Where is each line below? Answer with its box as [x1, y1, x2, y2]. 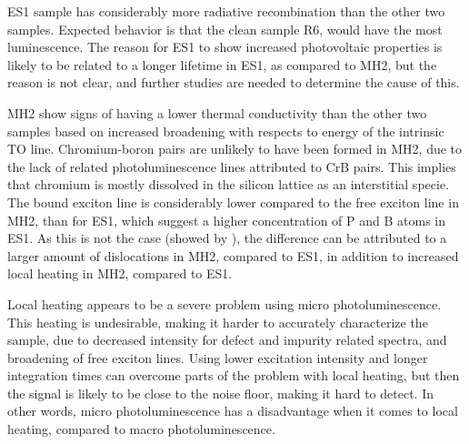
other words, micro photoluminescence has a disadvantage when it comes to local [7, 401, 458, 420]
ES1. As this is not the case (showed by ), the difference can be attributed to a [7, 228, 447, 247]
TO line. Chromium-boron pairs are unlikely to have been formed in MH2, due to [7, 139, 463, 158]
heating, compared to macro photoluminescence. [7, 419, 275, 439]
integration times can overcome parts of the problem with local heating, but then [7, 366, 460, 385]
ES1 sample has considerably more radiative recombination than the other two [7, 2, 445, 20]
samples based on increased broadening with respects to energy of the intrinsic [7, 121, 444, 140]
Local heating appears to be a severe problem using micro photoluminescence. [7, 294, 442, 313]
